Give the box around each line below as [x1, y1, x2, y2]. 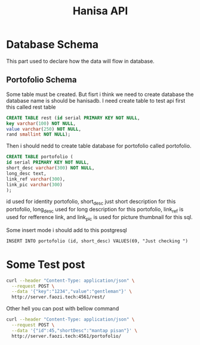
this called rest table [6, 103, 56, 110]
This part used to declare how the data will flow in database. [6, 57, 155, 64]
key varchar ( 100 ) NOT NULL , [6, 121, 76, 127]
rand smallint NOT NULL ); [6, 131, 70, 138]
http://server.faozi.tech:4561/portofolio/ [11, 333, 121, 339]
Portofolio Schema [6, 75, 77, 85]
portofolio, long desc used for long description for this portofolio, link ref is [6, 206, 184, 214]
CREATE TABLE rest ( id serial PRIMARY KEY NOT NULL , [6, 115, 140, 121]
